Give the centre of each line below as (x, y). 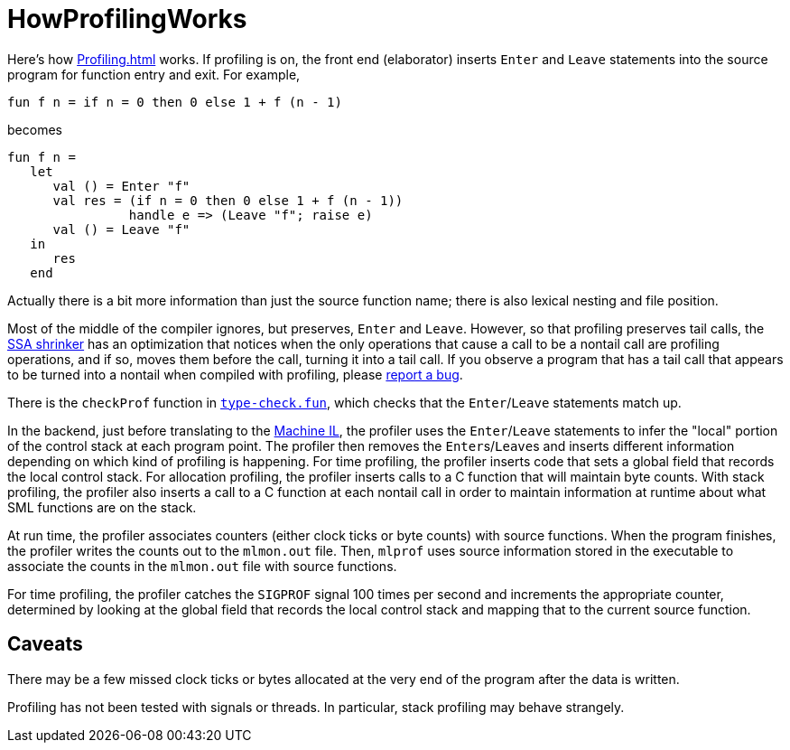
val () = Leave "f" (121, 229)
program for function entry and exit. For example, (154, 74)
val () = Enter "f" (121, 186)
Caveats (45, 644)
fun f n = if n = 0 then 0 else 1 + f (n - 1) (175, 102)
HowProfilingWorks (127, 19)
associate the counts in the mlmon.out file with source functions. (202, 566)
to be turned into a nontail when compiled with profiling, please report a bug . (235, 374)
